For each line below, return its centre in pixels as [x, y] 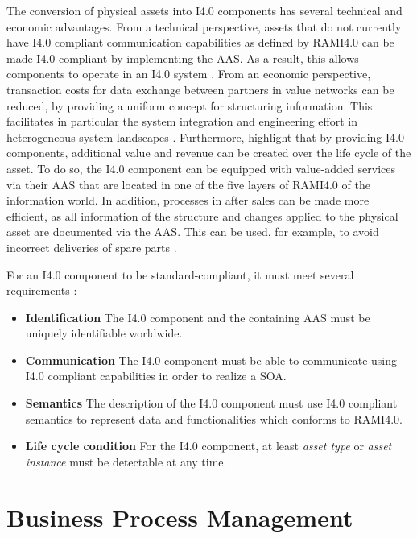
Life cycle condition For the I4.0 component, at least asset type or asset [208, 446]
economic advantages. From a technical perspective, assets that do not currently [204, 26]
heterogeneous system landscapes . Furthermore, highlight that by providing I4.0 [205, 137]
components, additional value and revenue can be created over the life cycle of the [209, 153]
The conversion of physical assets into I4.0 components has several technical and [204, 10]
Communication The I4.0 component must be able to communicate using [211, 360]
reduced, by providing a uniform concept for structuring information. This [190, 105]
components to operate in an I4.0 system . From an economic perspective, [189, 74]
